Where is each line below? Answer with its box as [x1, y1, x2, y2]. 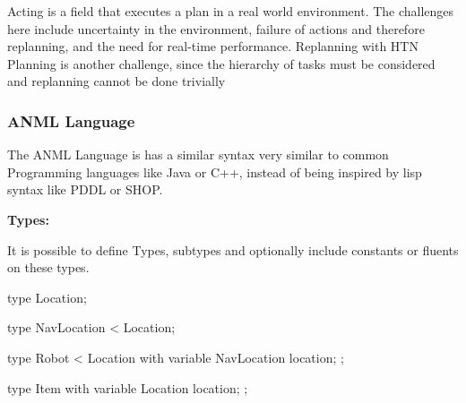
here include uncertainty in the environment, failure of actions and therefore [7, 19, 425, 38]
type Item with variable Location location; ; [7, 378, 248, 397]
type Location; [7, 287, 87, 306]
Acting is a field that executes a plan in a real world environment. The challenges [7, 2, 454, 20]
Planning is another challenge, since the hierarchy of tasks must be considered [7, 54, 436, 73]
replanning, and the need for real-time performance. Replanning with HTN [7, 37, 419, 56]
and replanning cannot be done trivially [7, 72, 226, 90]
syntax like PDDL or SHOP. [7, 180, 163, 199]
